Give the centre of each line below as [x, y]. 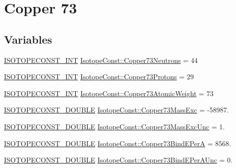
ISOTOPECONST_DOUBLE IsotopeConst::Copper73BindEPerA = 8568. [118, 143]
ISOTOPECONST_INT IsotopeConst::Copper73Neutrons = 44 [101, 60]
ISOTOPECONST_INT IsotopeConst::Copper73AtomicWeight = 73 [109, 93]
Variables [28, 39]
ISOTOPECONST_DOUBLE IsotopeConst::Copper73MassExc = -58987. [117, 110]
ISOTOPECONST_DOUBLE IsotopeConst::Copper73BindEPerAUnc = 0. [118, 160]
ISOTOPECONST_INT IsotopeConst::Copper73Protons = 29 [99, 77]
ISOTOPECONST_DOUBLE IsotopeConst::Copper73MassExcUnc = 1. [115, 126]
